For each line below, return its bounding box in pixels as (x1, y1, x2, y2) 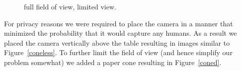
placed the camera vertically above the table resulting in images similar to (4, 37, 230, 48)
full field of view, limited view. (24, 1, 116, 11)
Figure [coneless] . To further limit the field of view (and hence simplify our (4, 47, 233, 58)
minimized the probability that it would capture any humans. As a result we (4, 28, 237, 38)
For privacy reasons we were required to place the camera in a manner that (4, 18, 233, 28)
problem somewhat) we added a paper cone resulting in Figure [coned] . (4, 57, 222, 67)
